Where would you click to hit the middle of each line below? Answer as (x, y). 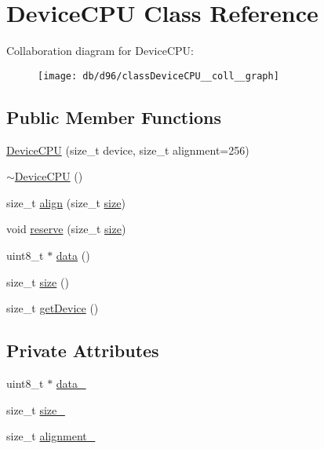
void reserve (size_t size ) (66, 229)
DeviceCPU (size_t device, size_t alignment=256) (128, 150)
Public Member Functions (114, 117)
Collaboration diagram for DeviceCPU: (100, 51)
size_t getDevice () (53, 308)
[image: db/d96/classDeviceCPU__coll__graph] (158, 76)
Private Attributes (83, 350)
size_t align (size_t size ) (66, 202)
